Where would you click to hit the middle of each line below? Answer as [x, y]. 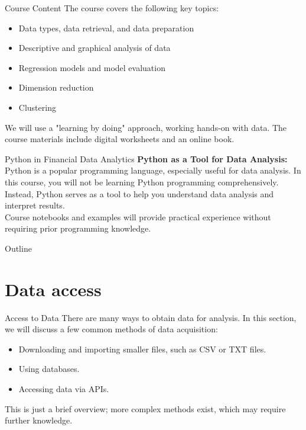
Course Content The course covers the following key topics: [112, 8]
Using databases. [49, 369]
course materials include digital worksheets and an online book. [120, 139]
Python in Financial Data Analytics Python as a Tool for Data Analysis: [146, 158]
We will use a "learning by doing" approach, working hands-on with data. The [146, 127]
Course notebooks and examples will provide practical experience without [138, 216]
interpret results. [35, 205]
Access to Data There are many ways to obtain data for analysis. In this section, [151, 317]
